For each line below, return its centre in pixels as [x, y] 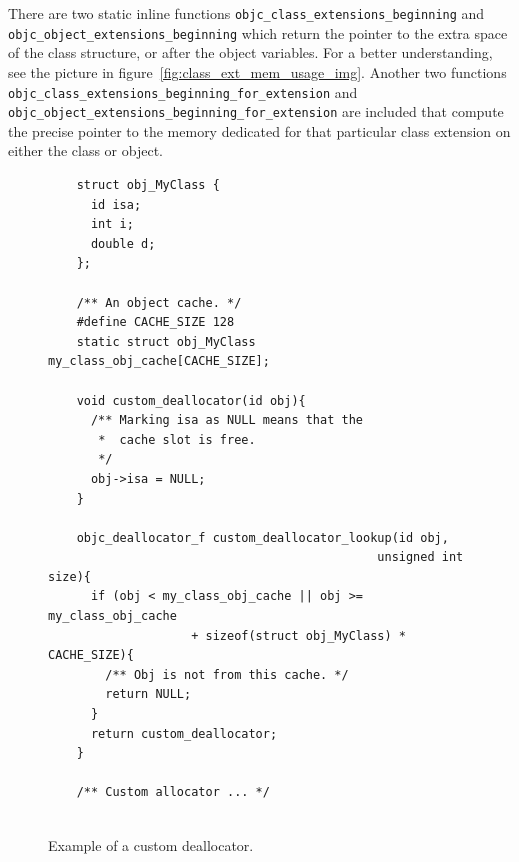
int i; [112, 224]
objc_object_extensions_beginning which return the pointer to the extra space [258, 32]
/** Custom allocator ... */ [173, 792]
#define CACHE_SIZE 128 [155, 322]
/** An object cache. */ [159, 302]
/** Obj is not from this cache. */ [227, 674]
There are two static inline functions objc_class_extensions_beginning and [246, 13]
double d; [123, 243]
